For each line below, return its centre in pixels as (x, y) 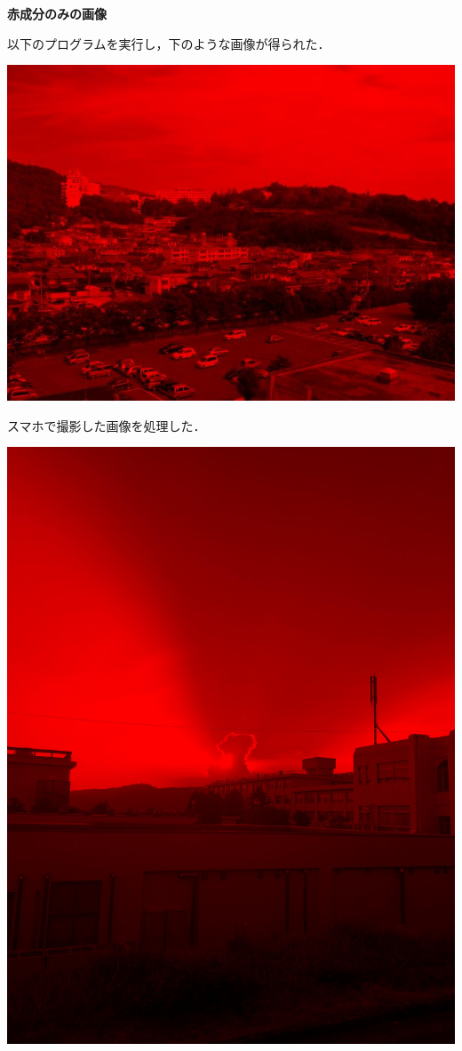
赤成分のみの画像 (57, 13)
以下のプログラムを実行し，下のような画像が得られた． (169, 43)
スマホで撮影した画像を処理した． (107, 425)
